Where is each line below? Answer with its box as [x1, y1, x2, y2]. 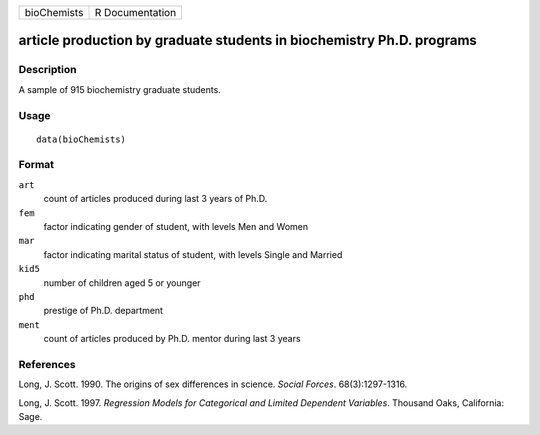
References [18, 357, 76, 371]
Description [18, 63, 77, 77]
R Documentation [94, 6, 177, 19]
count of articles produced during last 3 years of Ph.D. [43, 193, 268, 205]
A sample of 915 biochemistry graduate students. [18, 83, 222, 95]
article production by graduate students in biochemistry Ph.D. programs [18, 32, 477, 49]
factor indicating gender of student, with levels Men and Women [43, 221, 309, 233]
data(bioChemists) [36, 133, 127, 145]
